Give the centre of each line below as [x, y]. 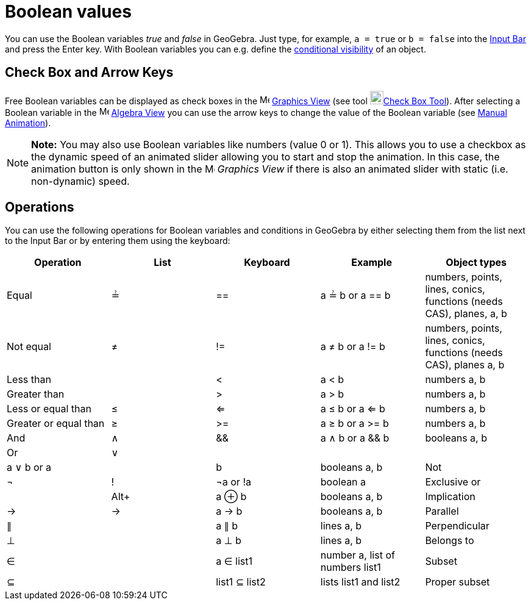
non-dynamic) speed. [80, 181]
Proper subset [458, 582]
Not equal [29, 347]
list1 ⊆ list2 [241, 582]
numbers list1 [351, 567]
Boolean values [68, 12]
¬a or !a [233, 482]
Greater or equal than [56, 424]
